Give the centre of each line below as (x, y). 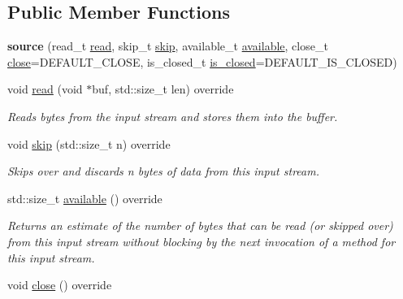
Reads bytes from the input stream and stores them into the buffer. (173, 116)
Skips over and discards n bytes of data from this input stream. (163, 171)
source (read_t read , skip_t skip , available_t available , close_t (168, 46)
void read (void (45, 89)
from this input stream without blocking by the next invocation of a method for (201, 241)
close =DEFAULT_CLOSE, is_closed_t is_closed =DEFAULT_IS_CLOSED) (202, 61)
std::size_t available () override (85, 198)
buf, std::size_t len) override (163, 89)
